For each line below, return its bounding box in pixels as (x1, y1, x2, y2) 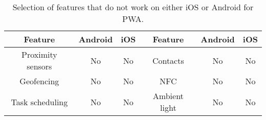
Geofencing (19, 75, 59, 87)
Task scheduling (11, 95, 68, 108)
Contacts (152, 54, 184, 66)
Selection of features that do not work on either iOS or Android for (12, 1, 254, 13)
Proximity (21, 49, 57, 60)
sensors (27, 60, 52, 72)
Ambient (152, 90, 184, 102)
